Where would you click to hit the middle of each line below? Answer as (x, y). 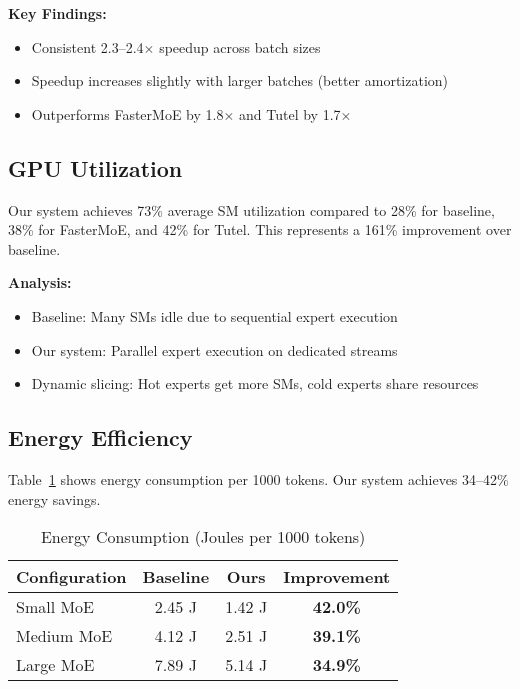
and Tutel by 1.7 (290, 113)
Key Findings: (57, 13)
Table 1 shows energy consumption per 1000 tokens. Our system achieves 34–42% (258, 478)
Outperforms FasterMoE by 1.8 (127, 113)
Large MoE (55, 665)
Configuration (71, 577)
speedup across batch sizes (240, 46)
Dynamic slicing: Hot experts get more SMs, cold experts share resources (255, 383)
